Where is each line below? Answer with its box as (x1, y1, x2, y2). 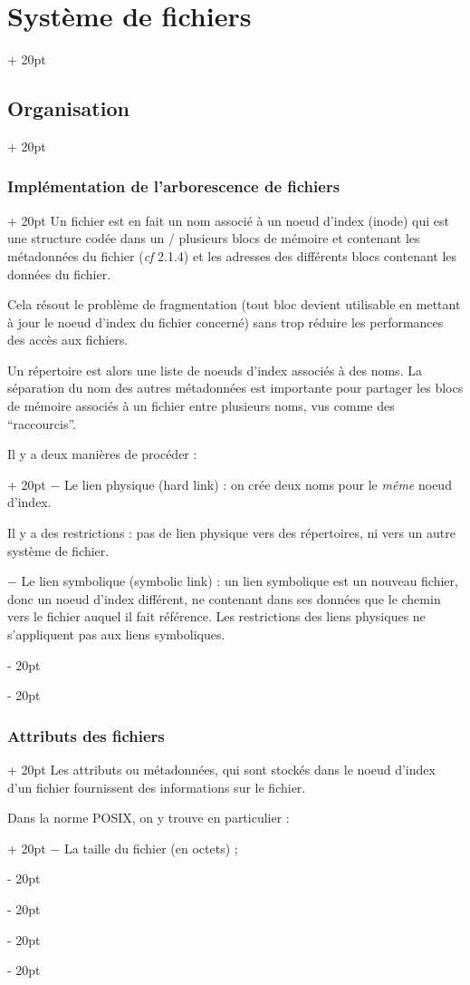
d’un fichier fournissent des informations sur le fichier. (7, 777, 306, 796)
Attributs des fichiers (7, 724, 165, 746)
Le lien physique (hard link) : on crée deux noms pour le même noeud (64, 474, 452, 493)
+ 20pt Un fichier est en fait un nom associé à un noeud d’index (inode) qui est (7, 210, 450, 229)
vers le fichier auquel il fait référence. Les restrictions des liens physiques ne (7, 607, 426, 626)
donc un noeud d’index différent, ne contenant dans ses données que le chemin (7, 589, 441, 608)
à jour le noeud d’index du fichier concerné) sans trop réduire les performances (7, 312, 444, 331)
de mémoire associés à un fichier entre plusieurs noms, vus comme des (7, 396, 395, 415)
